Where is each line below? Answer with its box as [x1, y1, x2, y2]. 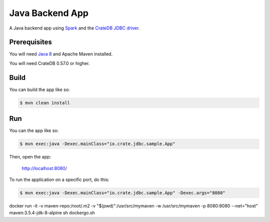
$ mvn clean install [19, 100, 70, 105]
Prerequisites [9, 38, 52, 46]
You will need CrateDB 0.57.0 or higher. [9, 60, 90, 66]
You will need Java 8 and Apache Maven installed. [9, 51, 113, 57]
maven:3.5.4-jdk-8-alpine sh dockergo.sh [9, 210, 95, 216]
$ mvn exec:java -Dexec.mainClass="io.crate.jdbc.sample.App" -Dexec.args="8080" [19, 190, 226, 195]
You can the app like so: [9, 127, 59, 133]
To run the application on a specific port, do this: [9, 176, 109, 182]
